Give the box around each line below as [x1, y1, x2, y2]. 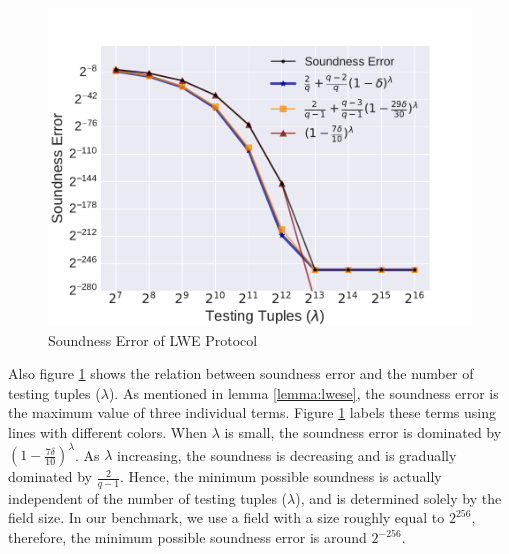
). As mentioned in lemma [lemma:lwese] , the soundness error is [108, 382, 499, 403]
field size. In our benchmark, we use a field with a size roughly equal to [8, 507, 445, 528]
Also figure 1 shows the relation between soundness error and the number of [8, 363, 474, 384]
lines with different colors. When [8, 421, 207, 442]
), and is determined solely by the [295, 487, 502, 508]
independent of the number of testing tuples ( [8, 487, 288, 508]
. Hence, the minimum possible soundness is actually [120, 466, 442, 487]
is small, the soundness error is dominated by [224, 421, 502, 442]
